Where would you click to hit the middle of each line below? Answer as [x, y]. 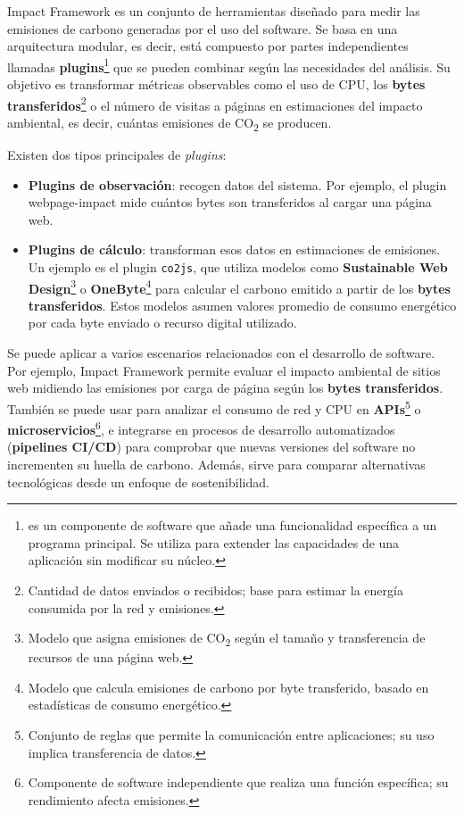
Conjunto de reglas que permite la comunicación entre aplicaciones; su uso [231, 735]
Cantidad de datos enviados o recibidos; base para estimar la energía [215, 590]
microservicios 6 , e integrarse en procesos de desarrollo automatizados [201, 428]
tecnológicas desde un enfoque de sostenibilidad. [138, 482]
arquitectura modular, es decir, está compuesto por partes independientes [208, 46]
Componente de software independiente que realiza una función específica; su [238, 782]
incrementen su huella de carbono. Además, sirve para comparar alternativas [216, 464]
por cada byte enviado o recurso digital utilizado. [162, 323]
